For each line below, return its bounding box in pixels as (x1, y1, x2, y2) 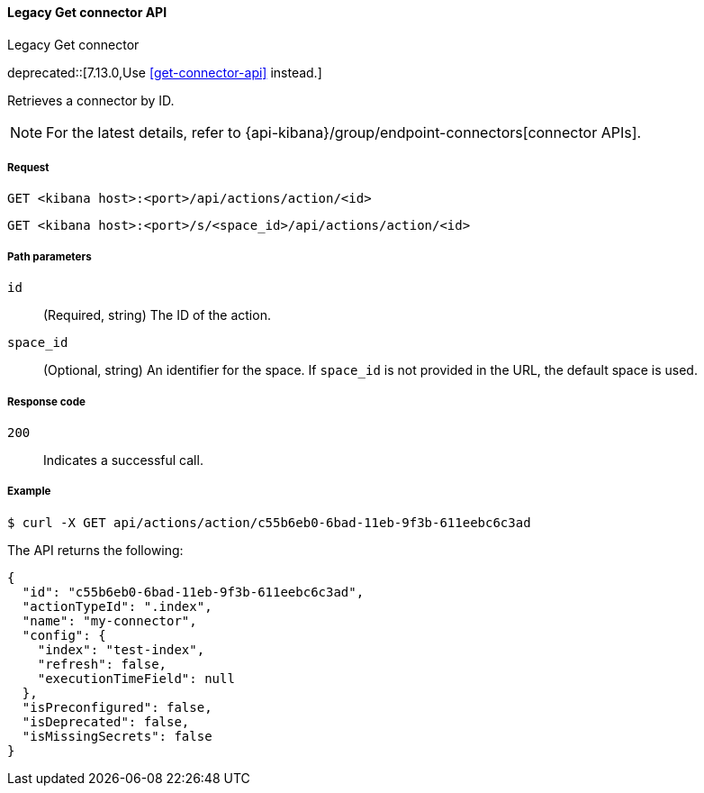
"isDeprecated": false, (22, 714, 190, 729)
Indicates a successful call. (43, 451, 203, 468)
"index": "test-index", (37, 642, 205, 657)
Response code (7, 395, 86, 408)
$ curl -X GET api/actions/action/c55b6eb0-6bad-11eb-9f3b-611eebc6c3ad (7, 515, 531, 530)
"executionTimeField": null (37, 670, 235, 686)
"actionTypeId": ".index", (22, 598, 212, 614)
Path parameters (7, 250, 92, 263)
